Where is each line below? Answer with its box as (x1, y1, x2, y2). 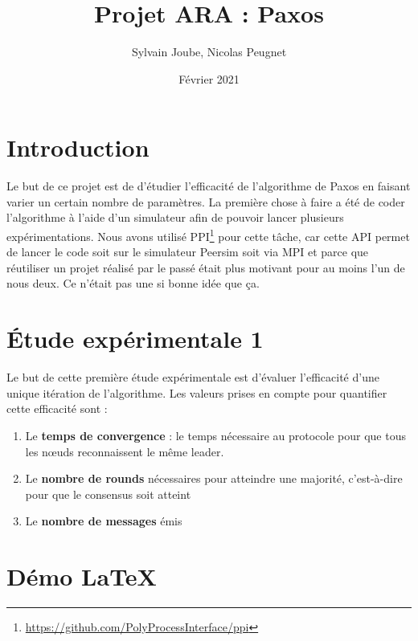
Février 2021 (178, 70, 240, 87)
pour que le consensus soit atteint (25, 485, 191, 502)
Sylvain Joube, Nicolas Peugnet (131, 43, 287, 60)
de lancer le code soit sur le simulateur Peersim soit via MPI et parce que (6, 243, 369, 260)
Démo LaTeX (6, 560, 157, 593)
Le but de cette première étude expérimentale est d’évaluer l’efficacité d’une (6, 369, 379, 386)
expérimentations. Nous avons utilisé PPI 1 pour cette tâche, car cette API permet (6, 226, 410, 244)
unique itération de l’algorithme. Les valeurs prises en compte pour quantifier (6, 384, 387, 401)
